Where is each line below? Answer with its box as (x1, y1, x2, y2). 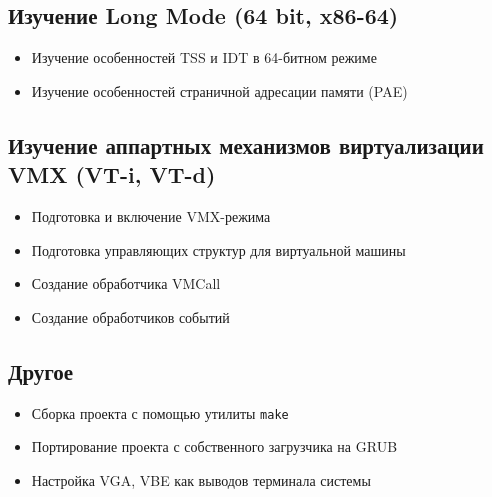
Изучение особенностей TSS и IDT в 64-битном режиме (31, 47, 377, 68)
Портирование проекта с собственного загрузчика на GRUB (31, 436, 398, 457)
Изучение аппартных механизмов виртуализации (8, 129, 484, 160)
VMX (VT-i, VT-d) (8, 159, 216, 190)
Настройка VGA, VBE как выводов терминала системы (31, 469, 371, 490)
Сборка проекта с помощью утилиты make (31, 402, 289, 423)
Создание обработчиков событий (31, 306, 230, 327)
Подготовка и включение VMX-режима (31, 205, 271, 226)
